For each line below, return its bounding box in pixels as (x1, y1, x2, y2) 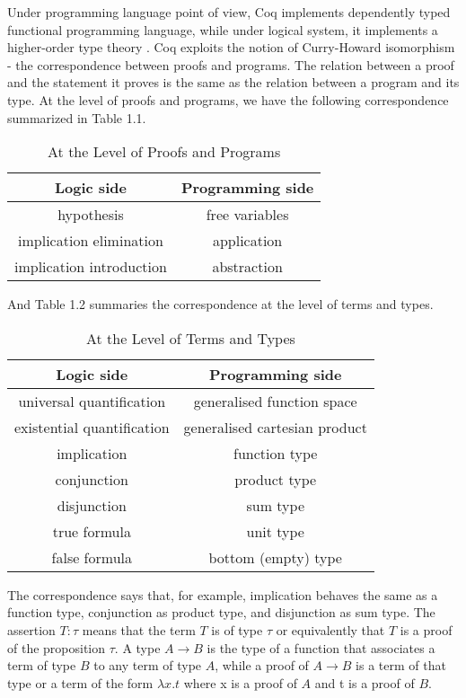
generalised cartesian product (183, 416, 367, 437)
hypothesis (57, 204, 124, 225)
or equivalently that (276, 620, 385, 639)
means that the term (82, 620, 196, 639)
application (212, 230, 283, 252)
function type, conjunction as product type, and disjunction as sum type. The (7, 603, 435, 622)
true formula (52, 520, 131, 542)
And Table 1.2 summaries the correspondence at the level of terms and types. (7, 295, 434, 314)
